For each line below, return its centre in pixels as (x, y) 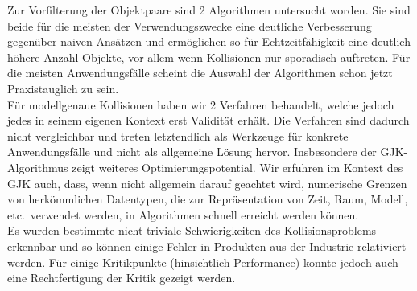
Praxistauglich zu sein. (63, 88)
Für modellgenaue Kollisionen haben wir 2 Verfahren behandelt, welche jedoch (201, 104)
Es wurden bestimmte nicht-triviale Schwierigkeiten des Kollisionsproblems (192, 230)
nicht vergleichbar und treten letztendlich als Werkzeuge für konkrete (178, 135)
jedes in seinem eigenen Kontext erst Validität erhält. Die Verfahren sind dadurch (208, 120)
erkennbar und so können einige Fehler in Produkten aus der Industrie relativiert (207, 246)
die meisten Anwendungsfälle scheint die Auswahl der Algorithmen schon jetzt (200, 73)
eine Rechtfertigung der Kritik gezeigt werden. (122, 278)
